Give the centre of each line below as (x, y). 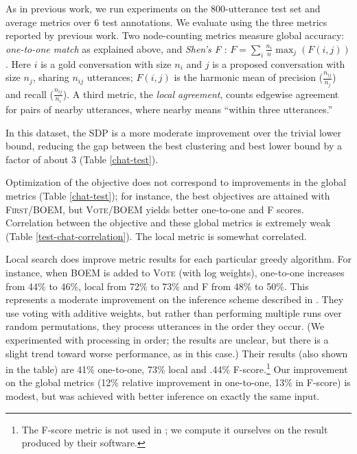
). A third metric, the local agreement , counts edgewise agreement (201, 94)
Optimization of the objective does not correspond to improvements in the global (176, 182)
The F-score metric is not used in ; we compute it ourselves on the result (175, 429)
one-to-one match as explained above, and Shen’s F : (116, 48)
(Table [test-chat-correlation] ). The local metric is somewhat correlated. (156, 236)
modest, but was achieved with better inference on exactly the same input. (163, 396)
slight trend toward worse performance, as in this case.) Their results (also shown (177, 353)
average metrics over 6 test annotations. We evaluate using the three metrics (166, 22)
